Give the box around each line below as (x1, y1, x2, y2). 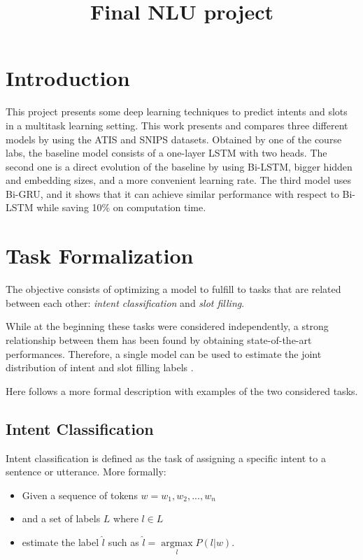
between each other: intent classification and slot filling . (6, 295, 245, 310)
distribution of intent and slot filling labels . (6, 360, 194, 375)
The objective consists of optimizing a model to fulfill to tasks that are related (6, 282, 341, 296)
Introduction (6, 64, 130, 92)
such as (108, 534, 139, 549)
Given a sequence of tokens (22, 487, 138, 502)
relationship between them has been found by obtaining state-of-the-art (6, 332, 312, 347)
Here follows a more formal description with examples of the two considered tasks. (6, 383, 358, 398)
